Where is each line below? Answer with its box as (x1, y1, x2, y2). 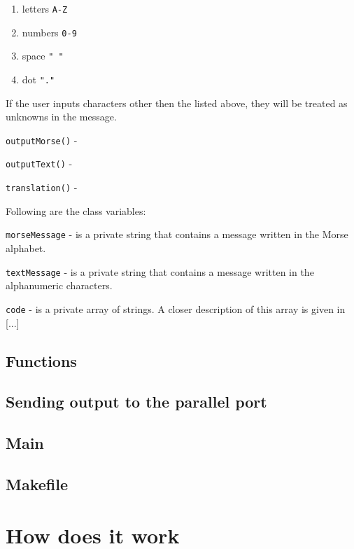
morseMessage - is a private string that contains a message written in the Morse (6, 227, 348, 242)
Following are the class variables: (6, 203, 146, 218)
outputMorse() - (6, 132, 78, 147)
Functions (6, 349, 77, 371)
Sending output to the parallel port (6, 391, 267, 412)
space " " (22, 48, 64, 63)
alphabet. (6, 241, 46, 256)
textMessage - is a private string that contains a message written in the (6, 264, 314, 279)
